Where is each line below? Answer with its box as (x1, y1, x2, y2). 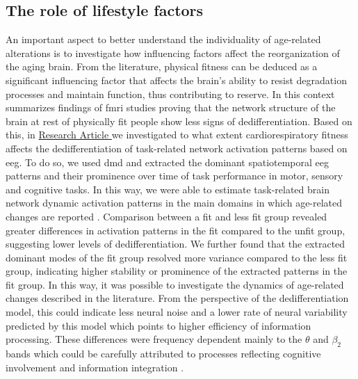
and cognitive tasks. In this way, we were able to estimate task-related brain (6, 182, 329, 196)
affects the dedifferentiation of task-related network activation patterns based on (6, 140, 348, 155)
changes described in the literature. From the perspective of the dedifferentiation (6, 291, 349, 305)
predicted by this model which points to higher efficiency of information (6, 318, 311, 332)
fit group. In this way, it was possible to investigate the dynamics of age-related (6, 277, 344, 291)
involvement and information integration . (6, 360, 184, 374)
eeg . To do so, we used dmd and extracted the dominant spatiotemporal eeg (6, 154, 329, 169)
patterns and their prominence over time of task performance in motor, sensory (6, 168, 343, 183)
